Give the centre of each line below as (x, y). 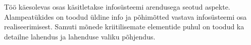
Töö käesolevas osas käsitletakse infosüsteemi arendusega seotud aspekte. (117, 7)
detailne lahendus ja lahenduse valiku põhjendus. (80, 36)
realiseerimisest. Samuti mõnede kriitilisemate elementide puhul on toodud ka (124, 27)
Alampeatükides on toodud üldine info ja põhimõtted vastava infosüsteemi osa (125, 16)
